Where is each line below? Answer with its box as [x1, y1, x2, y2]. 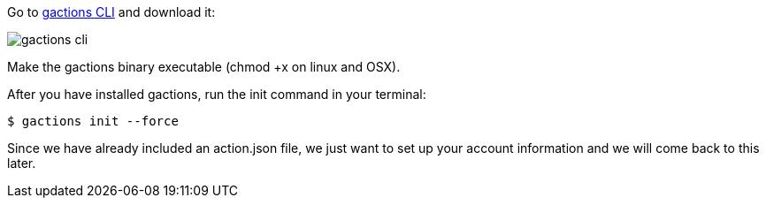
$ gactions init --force [7, 114, 179, 128]
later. [7, 156, 36, 171]
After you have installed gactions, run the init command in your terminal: [7, 87, 426, 102]
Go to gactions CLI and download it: [7, 4, 216, 19]
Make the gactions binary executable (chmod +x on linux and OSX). [7, 59, 401, 74]
